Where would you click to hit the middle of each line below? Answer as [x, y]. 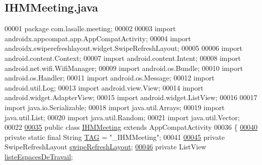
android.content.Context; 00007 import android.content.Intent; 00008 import [123, 58]
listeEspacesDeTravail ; [39, 156]
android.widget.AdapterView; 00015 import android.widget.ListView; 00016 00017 [131, 97]
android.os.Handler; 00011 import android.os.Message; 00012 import [110, 78]
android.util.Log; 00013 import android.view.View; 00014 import [104, 87]
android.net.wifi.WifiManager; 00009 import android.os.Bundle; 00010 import [124, 68]
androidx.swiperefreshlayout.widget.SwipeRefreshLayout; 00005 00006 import [123, 48]
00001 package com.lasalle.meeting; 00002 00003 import [90, 28]
